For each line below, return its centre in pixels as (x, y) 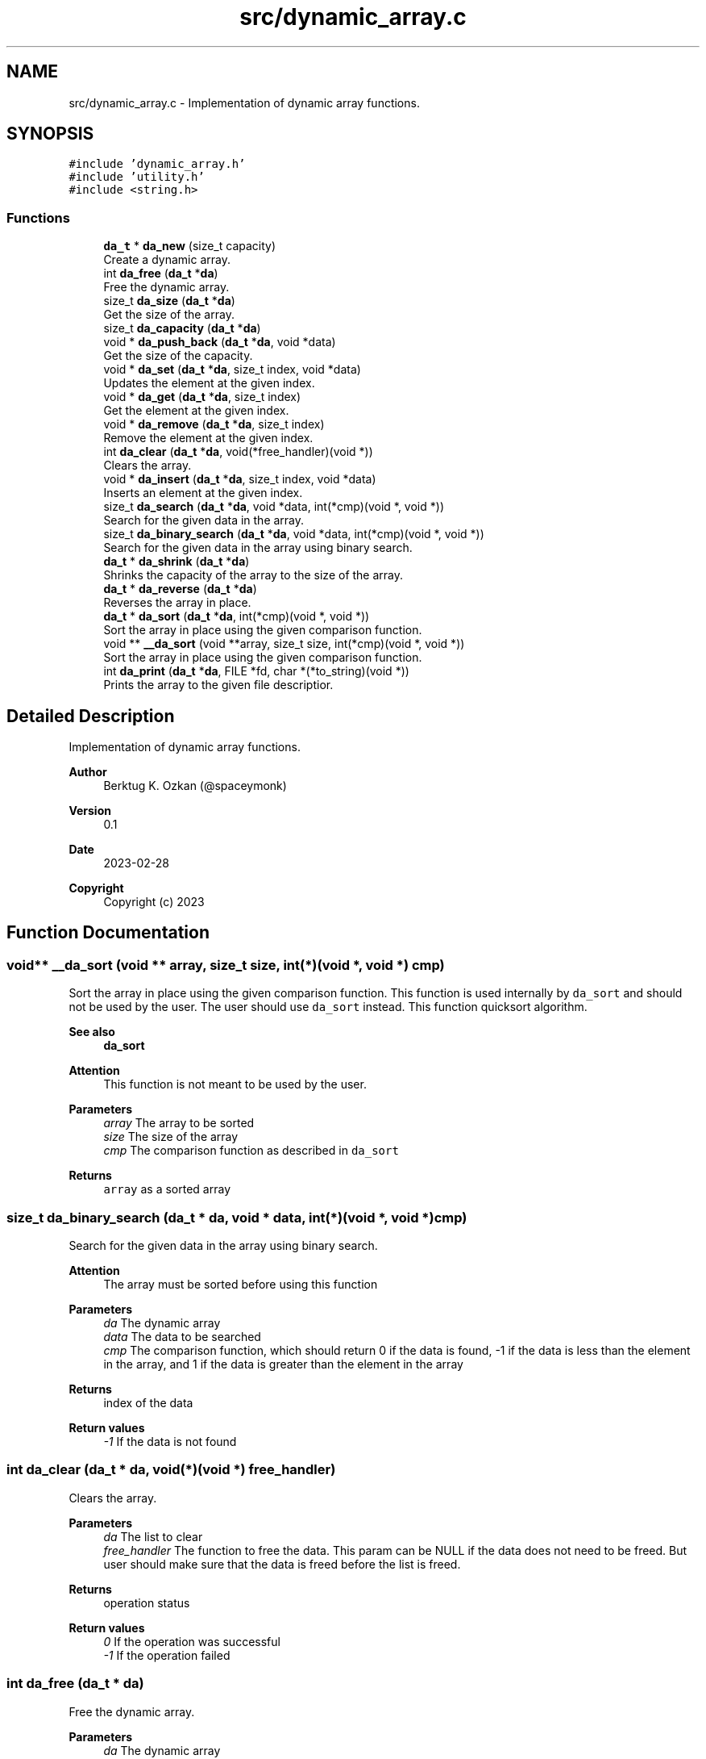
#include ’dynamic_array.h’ (157, 164)
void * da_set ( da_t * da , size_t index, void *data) (232, 370)
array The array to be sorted (179, 1123)
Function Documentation (108, 933)
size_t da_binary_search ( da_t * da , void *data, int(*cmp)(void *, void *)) (294, 534)
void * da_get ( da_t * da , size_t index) (202, 397)
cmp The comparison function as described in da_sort (251, 1151)
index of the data (148, 1403)
